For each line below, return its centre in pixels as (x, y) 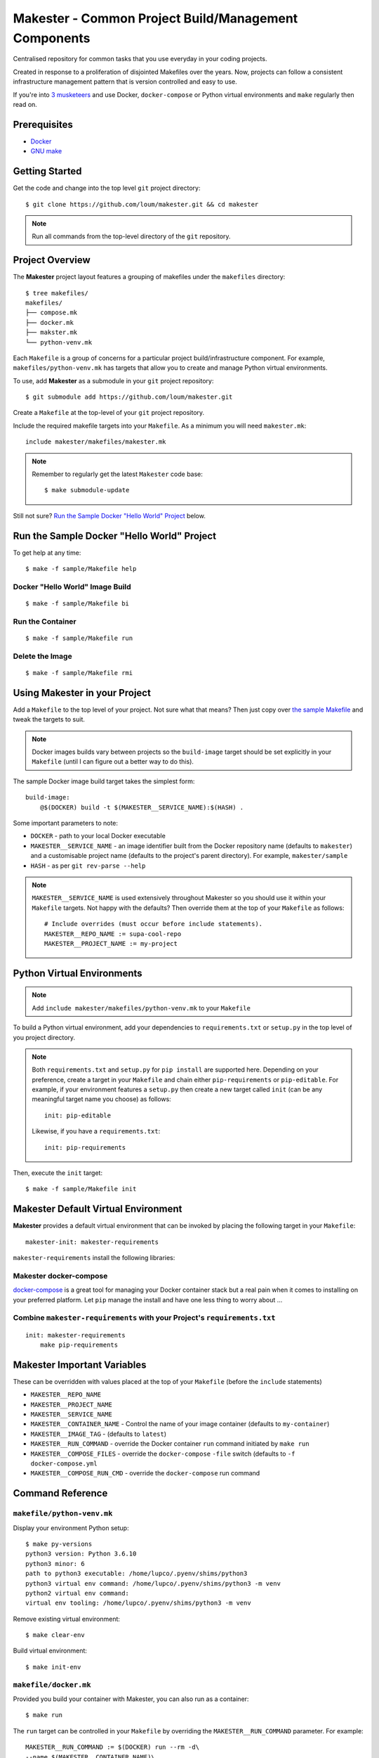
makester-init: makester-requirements (92, 1242)
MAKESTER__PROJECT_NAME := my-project (111, 943)
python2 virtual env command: (78, 1593)
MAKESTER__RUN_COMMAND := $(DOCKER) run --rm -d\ (113, 1747)
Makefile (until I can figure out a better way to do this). (113, 762)
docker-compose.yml (64, 1464)
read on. (25, 104)
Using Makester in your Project (82, 693)
